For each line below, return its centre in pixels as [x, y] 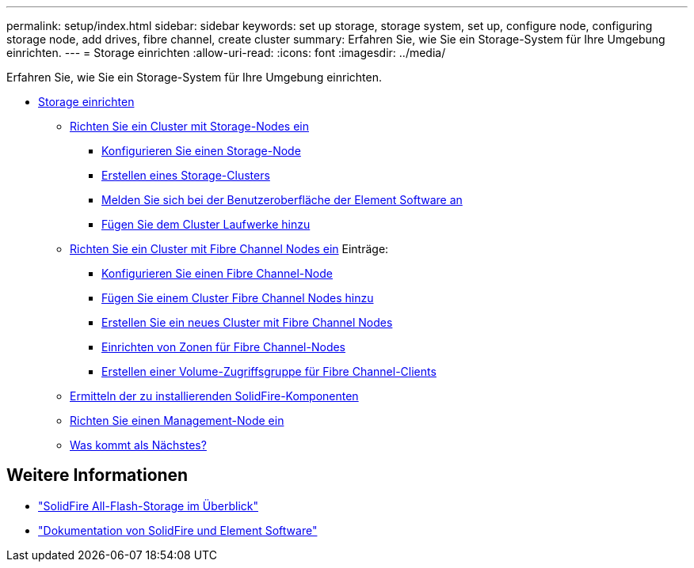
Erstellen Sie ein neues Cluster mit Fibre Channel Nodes [247, 322]
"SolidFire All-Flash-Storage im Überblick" [148, 506]
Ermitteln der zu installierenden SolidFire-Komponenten [214, 396]
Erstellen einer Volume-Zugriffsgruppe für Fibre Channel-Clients [269, 371]
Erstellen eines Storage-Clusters [186, 175]
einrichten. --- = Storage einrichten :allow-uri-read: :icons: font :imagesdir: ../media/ [226, 53]
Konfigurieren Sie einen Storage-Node [201, 151]
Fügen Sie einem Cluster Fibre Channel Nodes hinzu [238, 298]
